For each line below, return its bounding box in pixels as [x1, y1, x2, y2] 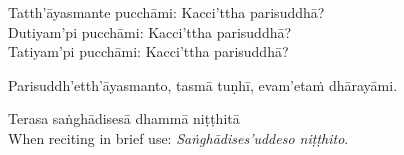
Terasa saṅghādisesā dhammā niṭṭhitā [8, 108, 240, 129]
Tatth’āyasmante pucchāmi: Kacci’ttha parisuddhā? [8, 2, 325, 22]
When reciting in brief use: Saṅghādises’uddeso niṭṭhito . [8, 127, 349, 148]
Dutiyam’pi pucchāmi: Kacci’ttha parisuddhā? [8, 21, 292, 42]
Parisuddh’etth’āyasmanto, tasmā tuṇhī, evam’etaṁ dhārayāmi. [8, 74, 398, 95]
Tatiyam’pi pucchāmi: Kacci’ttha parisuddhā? [8, 41, 289, 62]
